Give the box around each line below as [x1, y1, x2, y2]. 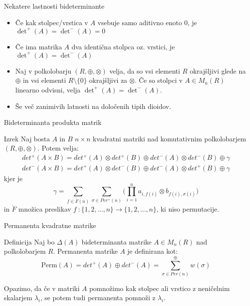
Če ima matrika [15, 41, 62, 51]
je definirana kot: [127, 246, 178, 256]
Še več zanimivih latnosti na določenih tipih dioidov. [15, 101, 172, 111]
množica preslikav [18, 204, 71, 214]
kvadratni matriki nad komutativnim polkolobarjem [93, 133, 246, 143]
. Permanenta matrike [53, 246, 118, 256]
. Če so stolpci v [134, 75, 183, 85]
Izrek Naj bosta [4, 133, 50, 143]
